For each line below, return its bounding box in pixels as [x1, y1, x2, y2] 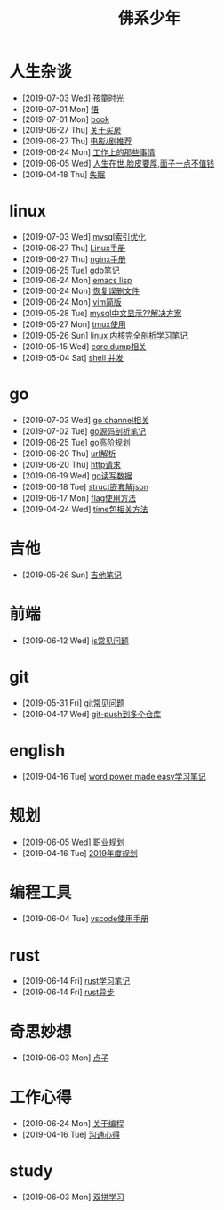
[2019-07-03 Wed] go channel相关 [21, 414, 149, 425]
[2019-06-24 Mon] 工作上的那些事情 [21, 146, 156, 157]
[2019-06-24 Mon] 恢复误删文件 [21, 285, 140, 296]
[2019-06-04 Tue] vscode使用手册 [21, 913, 149, 924]
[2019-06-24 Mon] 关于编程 [21, 1118, 124, 1129]
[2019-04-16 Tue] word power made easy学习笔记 [21, 771, 206, 781]
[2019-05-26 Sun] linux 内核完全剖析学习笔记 [21, 330, 188, 340]
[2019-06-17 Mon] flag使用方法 [21, 492, 136, 503]
